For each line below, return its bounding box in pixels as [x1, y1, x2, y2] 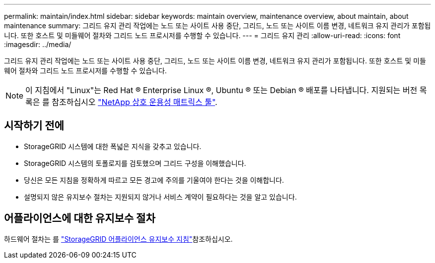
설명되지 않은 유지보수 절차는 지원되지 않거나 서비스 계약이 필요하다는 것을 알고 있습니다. [24, 192, 297, 201]
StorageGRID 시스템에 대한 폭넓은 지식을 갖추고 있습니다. [24, 142, 202, 151]
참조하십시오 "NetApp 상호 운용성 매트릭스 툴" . [52, 97, 217, 107]
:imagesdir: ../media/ [4, 40, 72, 49]
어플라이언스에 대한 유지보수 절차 [4, 212, 155, 225]
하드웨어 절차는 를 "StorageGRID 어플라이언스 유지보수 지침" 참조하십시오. [4, 234, 233, 243]
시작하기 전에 [4, 119, 64, 132]
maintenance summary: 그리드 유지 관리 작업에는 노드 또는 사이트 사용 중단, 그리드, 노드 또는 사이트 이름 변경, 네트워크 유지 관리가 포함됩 [4, 21, 431, 30]
